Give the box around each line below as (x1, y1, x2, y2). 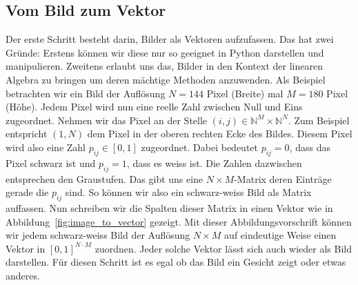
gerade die (6, 185, 49, 199)
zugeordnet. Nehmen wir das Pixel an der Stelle (6, 112, 208, 127)
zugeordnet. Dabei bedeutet (141, 139, 258, 154)
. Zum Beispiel (288, 112, 350, 127)
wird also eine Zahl (6, 139, 86, 154)
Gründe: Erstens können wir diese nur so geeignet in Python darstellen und (6, 45, 324, 59)
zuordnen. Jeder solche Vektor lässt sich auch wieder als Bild (95, 241, 352, 255)
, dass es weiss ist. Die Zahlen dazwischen (126, 155, 302, 170)
